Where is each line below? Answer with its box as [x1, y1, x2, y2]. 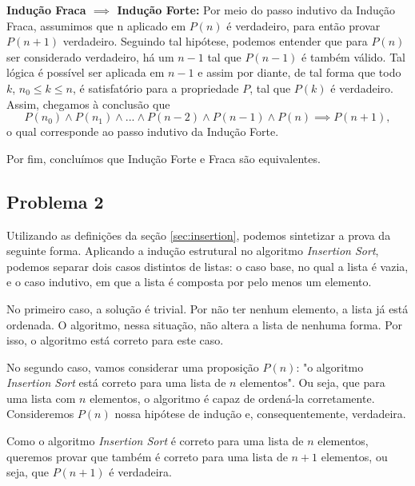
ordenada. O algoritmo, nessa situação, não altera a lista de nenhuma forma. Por [6, 316, 402, 333]
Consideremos [6, 405, 74, 422]
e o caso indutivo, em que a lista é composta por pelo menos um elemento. [6, 273, 372, 290]
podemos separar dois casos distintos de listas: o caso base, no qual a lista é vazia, [6, 257, 409, 274]
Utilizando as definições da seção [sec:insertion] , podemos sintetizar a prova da [6, 226, 391, 243]
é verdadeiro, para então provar [226, 17, 381, 34]
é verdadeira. [109, 464, 172, 480]
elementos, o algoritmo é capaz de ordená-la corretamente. [90, 389, 375, 406]
